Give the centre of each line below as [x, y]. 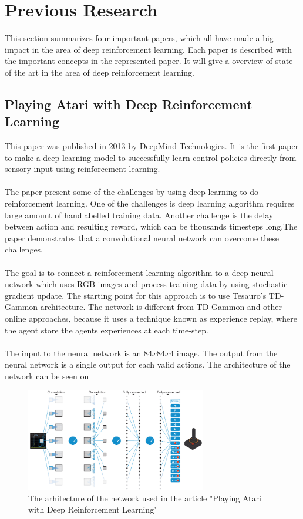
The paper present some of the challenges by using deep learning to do [132, 192]
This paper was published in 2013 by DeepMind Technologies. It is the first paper [152, 146]
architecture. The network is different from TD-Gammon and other [161, 307]
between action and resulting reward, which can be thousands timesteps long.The [151, 226]
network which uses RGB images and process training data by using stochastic [146, 284]
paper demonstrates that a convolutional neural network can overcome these [142, 237]
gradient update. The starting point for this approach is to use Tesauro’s [136, 295]
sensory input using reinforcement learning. [83, 169]
